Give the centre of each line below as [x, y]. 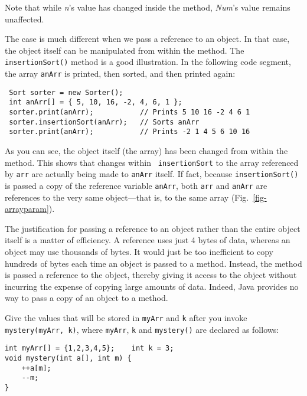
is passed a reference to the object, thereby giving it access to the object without [151, 275]
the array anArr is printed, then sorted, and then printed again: [120, 73]
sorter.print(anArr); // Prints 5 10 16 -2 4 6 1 [130, 112]
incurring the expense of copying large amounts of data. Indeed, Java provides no [152, 286]
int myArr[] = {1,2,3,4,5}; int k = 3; [89, 348]
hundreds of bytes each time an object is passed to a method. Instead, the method [153, 263]
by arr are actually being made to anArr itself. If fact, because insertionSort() [152, 174]
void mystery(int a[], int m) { [68, 358]
